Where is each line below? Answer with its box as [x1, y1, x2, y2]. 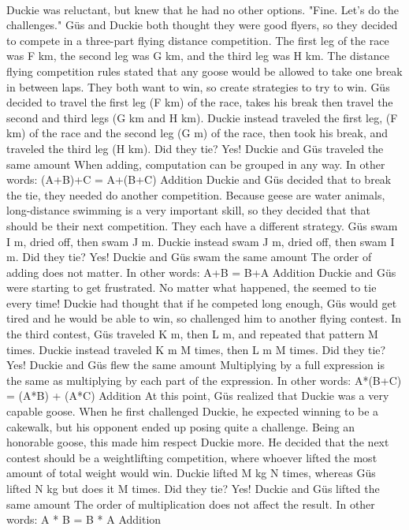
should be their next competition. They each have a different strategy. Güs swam [6, 217, 398, 233]
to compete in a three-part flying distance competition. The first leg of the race [6, 32, 389, 48]
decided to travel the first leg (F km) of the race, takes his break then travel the [6, 94, 393, 110]
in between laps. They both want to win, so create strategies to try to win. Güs [6, 78, 390, 95]
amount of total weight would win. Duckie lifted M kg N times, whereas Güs [6, 465, 376, 481]
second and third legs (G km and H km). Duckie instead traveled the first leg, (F [6, 109, 398, 125]
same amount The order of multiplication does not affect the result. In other [6, 495, 375, 512]
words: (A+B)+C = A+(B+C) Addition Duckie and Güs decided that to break [6, 171, 392, 188]
